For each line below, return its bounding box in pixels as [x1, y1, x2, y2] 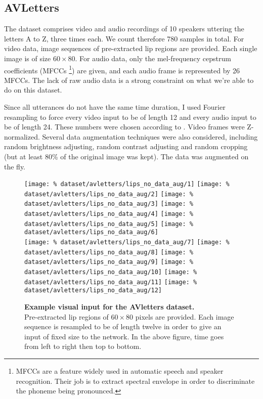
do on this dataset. [4, 84, 62, 95]
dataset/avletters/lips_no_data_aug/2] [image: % [24, 190, 193, 198]
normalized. [4, 131, 40, 142]
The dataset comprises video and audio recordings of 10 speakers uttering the [4, 23, 244, 34]
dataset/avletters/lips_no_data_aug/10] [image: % [24, 269, 197, 276]
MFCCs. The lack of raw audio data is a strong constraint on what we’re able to [4, 74, 254, 85]
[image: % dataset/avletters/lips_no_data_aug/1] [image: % [24, 181, 230, 188]
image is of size [4, 53, 51, 63]
